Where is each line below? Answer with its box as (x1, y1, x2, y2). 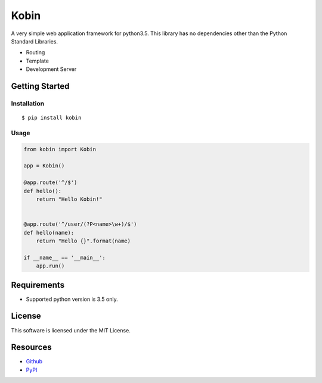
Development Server (26, 66, 77, 73)
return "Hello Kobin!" (36, 195, 103, 203)
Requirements (11, 280, 65, 290)
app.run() (36, 263, 65, 269)
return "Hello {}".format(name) (36, 237, 131, 244)
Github (26, 358, 43, 365)
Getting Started (11, 81, 70, 91)
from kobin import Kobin (23, 146, 97, 152)
